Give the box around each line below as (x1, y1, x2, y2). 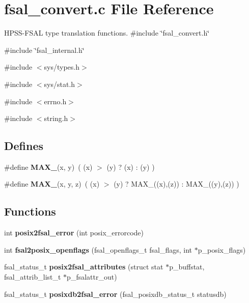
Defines (4, 138, 44, 154)
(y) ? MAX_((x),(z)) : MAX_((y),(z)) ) (114, 178, 239, 189)
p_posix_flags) (198, 244, 246, 255)
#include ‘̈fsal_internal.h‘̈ (4, 44, 85, 55)
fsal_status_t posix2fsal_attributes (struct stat (4, 261, 163, 272)
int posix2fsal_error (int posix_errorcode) (4, 227, 144, 238)
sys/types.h (44, 62, 80, 72)
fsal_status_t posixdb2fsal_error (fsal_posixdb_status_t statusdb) (4, 288, 227, 299)
